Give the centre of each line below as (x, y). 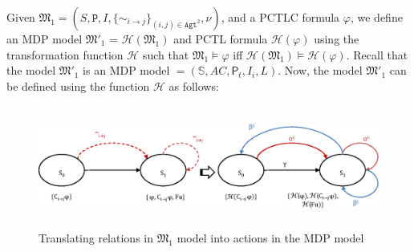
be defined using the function (78, 85)
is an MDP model (126, 70)
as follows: (194, 85)
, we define (376, 17)
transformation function (65, 54)
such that (166, 54)
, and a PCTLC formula (280, 17)
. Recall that (377, 54)
